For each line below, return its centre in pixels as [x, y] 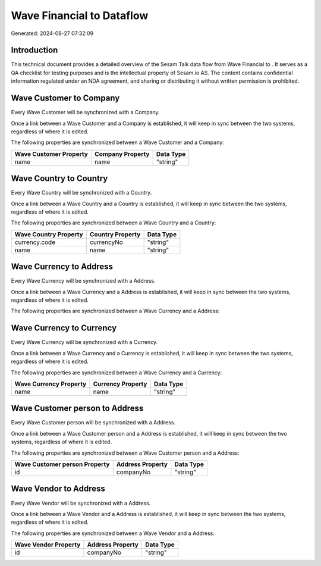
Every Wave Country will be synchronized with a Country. [81, 193]
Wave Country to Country [59, 179]
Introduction [34, 50]
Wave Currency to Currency [64, 328]
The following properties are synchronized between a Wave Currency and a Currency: [117, 373]
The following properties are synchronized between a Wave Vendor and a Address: [113, 533]
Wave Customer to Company [65, 98]
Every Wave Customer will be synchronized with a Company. [85, 112]
